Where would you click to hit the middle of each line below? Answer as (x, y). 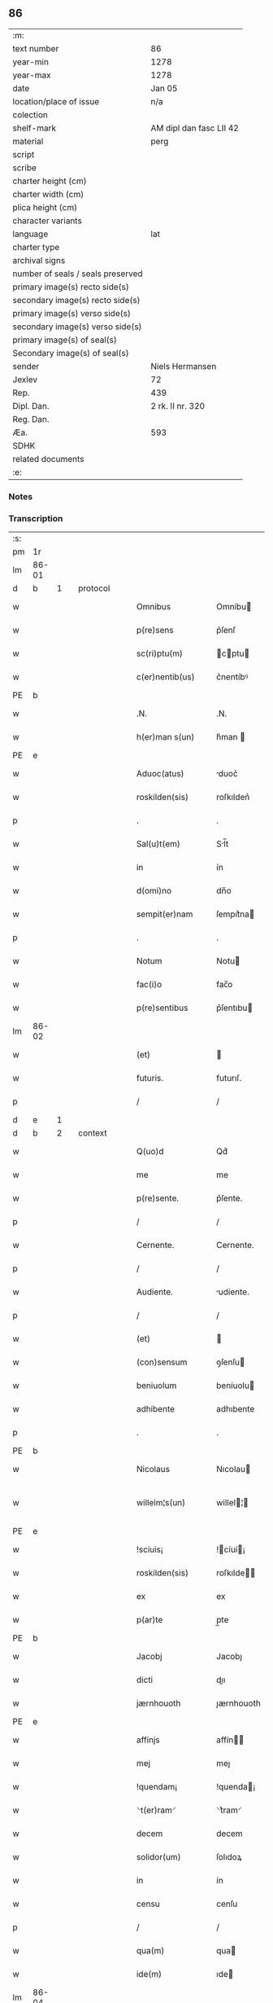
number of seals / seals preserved (78, 274)
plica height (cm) (45, 207)
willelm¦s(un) (161, 1503)
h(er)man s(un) (165, 737)
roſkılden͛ (233, 797)
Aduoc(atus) (160, 774)
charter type (36, 247)
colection (30, 115)
